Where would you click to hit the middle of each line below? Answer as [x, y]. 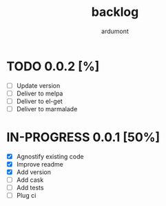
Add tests [30, 188]
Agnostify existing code [50, 156]
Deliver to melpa [40, 93]
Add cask [30, 180]
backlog [115, 12]
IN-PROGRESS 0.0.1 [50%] [83, 137]
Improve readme [40, 164]
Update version [38, 85]
